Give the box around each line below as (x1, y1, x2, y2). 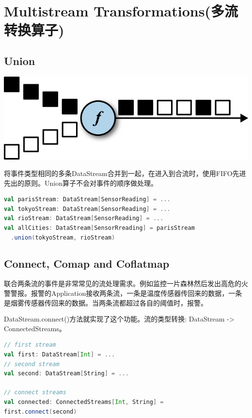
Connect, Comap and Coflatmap (4, 256, 170, 271)
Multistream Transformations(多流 (4, 1, 238, 21)
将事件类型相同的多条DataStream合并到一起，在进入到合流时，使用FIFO (4, 168, 233, 178)
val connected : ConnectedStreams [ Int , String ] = (4, 398, 164, 405)
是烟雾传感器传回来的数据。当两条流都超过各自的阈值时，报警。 (4, 297, 207, 307)
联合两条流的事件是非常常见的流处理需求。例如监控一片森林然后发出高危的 (4, 278, 241, 289)
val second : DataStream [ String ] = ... (4, 370, 129, 377)
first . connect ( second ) (4, 408, 77, 415)
